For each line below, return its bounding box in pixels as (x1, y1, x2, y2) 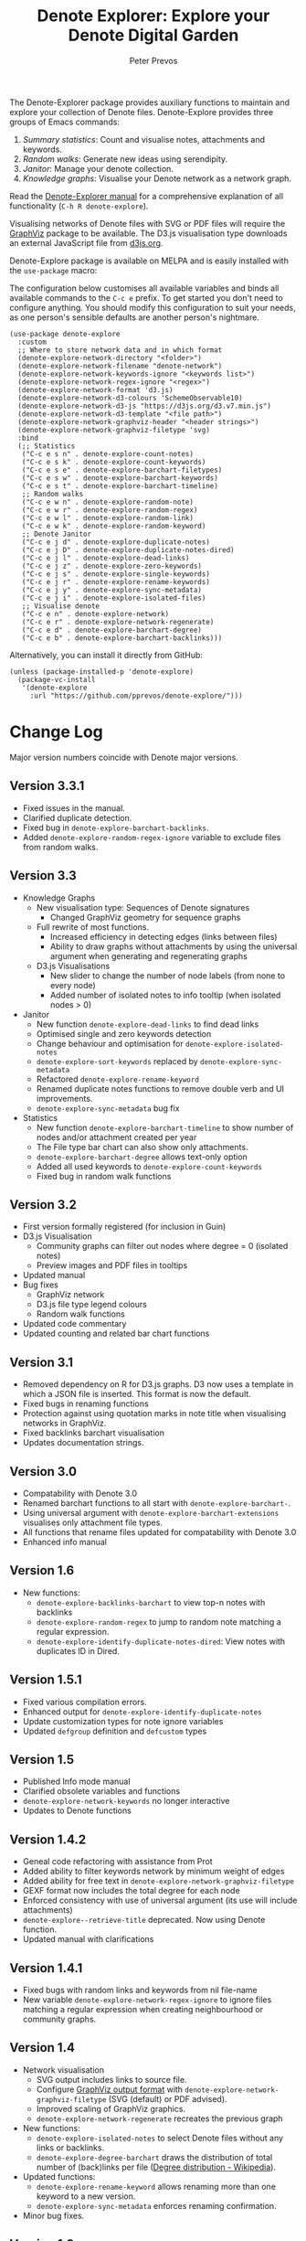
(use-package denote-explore (9, 329, 121, 338)
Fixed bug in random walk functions (36, 1170, 172, 1181)
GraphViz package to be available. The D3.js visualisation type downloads (9, 228, 288, 239)
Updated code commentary (22, 1318, 127, 1329)
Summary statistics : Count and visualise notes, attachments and (22, 133, 266, 144)
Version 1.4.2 (9, 1831, 87, 1847)
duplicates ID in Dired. (36, 1645, 121, 1656)
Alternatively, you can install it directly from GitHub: (9, 649, 204, 660)
